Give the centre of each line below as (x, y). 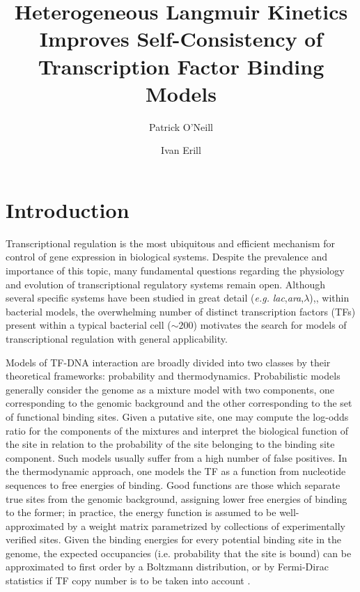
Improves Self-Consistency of (181, 39)
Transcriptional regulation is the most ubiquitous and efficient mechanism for (171, 243)
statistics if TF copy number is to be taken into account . (128, 581)
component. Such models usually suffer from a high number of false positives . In (177, 457)
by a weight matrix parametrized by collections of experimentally (206, 525)
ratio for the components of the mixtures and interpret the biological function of (177, 430)
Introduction (68, 209)
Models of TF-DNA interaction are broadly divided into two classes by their (168, 362)
